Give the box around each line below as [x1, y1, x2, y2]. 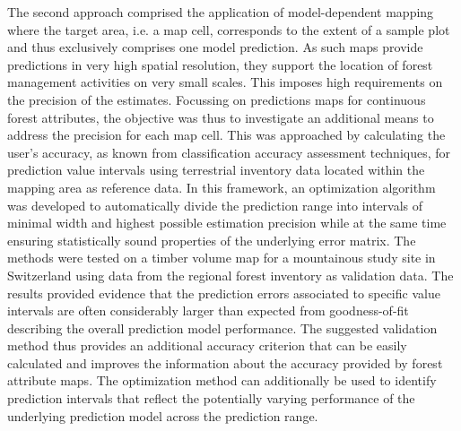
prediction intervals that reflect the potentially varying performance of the [7, 389, 415, 408]
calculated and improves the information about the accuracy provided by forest [7, 353, 443, 372]
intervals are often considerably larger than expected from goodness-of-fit [7, 301, 409, 320]
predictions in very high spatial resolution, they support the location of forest [7, 55, 433, 73]
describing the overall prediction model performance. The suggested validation [7, 318, 438, 337]
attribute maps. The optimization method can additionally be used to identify [7, 371, 437, 390]
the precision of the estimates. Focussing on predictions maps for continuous [7, 90, 426, 108]
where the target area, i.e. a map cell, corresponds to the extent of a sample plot [7, 20, 450, 39]
